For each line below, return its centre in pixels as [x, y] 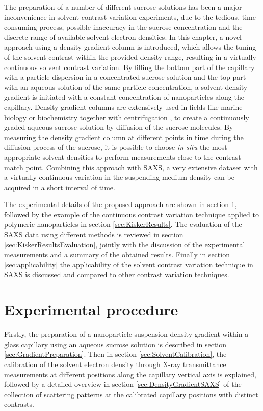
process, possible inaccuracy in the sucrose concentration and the [141, 27]
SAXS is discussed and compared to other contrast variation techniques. [117, 274]
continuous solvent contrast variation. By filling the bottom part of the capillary [129, 67]
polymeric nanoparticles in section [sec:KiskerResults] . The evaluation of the [123, 224]
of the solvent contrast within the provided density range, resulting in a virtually [130, 56]
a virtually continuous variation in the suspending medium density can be [119, 177]
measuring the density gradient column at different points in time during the [124, 137]
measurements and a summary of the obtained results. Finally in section [117, 254]
